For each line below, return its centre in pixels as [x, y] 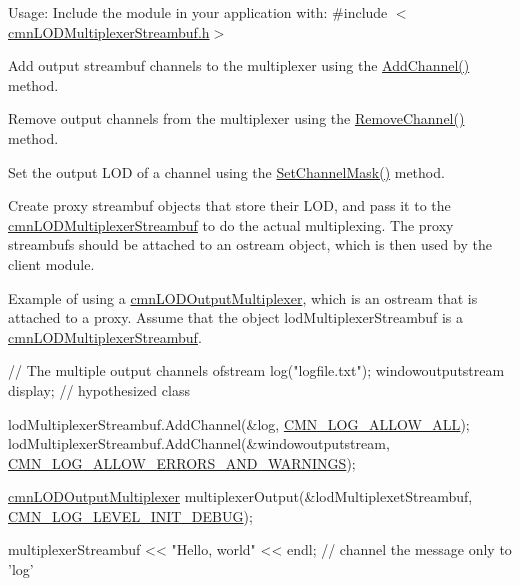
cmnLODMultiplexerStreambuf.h [109, 31]
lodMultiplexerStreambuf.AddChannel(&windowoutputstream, [199, 443]
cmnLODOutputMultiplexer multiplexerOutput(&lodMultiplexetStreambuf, [240, 496]
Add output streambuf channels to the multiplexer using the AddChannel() [239, 65]
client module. [51, 263]
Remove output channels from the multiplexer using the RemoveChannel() [236, 118]
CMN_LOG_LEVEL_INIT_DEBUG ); [130, 515]
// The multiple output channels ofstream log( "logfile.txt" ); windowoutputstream [256, 370]
